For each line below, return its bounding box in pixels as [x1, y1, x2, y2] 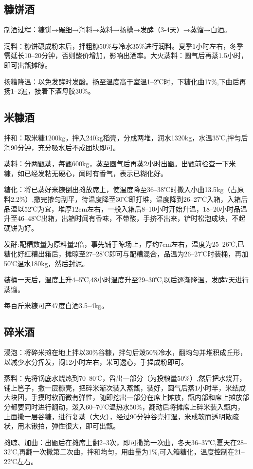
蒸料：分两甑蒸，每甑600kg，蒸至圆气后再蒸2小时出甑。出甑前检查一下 [4, 158, 229, 169]
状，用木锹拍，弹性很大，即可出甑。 [4, 421, 120, 431]
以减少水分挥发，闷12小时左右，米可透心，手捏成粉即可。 [4, 356, 188, 367]
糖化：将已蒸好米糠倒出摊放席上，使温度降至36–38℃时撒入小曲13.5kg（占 [4, 184, 237, 195]
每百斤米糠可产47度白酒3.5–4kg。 [4, 300, 108, 311]
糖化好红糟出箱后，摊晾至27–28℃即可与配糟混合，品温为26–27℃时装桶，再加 [4, 248, 249, 258]
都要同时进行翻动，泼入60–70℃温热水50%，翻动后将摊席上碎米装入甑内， [10, 402, 244, 412]
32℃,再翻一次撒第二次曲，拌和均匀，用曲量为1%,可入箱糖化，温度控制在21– [4, 447, 245, 457]
